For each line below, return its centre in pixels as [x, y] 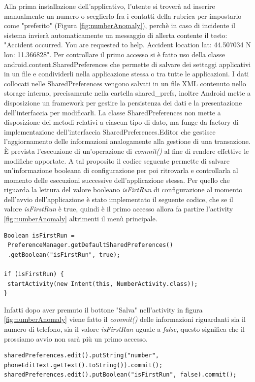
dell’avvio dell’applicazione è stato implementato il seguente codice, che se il [119, 199]
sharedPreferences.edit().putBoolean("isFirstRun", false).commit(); [120, 375]
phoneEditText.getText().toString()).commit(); [83, 365]
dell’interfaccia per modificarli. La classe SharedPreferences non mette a [112, 112]
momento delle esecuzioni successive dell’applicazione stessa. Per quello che [117, 180]
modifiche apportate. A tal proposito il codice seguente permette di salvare [117, 160]
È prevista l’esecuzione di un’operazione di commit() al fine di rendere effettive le [127, 151]
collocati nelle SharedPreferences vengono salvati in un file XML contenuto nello [125, 83]
